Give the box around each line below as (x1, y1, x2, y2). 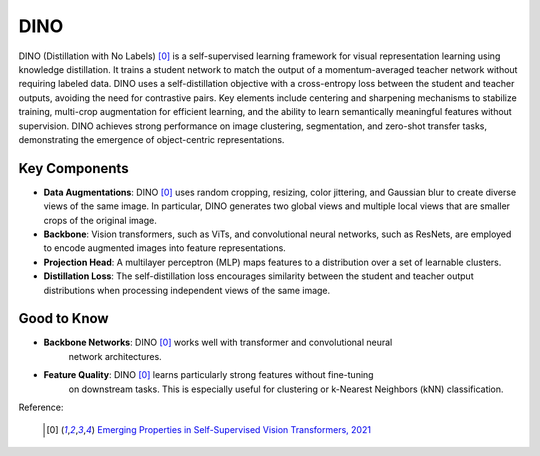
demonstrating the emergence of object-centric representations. (18, 133, 285, 145)
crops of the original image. (43, 214, 157, 226)
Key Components (18, 160, 129, 177)
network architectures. (68, 350, 162, 362)
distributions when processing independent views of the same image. (43, 284, 331, 296)
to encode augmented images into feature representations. (43, 242, 287, 254)
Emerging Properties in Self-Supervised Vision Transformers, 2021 (96, 424, 372, 436)
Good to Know (18, 310, 109, 327)
